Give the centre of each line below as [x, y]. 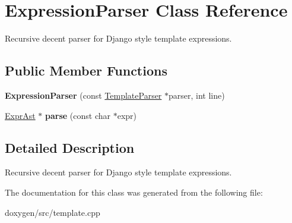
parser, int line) [197, 95]
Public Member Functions [86, 70]
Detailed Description [70, 147]
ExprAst [20, 115]
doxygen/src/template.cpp [53, 212]
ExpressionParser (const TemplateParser [83, 95]
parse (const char [78, 115]
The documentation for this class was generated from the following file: [134, 192]
